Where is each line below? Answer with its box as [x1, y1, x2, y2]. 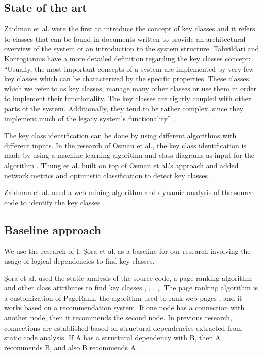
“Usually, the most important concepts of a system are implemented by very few [4, 63, 254, 74]
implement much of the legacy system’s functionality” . [4, 113, 175, 123]
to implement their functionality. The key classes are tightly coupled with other [4, 93, 251, 104]
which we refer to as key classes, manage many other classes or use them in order [4, 83, 256, 93]
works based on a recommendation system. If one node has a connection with [4, 302, 245, 313]
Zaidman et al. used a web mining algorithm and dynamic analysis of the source [4, 187, 254, 198]
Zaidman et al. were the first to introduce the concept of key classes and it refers [4, 23, 255, 34]
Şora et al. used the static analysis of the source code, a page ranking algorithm [4, 272, 252, 283]
